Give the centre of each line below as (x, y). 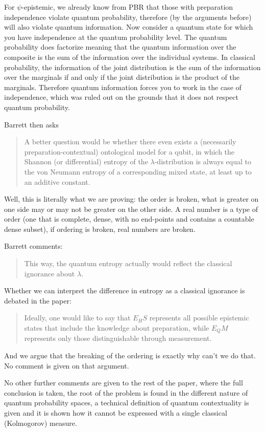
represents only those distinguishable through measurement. (118, 338)
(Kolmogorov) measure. (41, 423)
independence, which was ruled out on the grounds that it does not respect (121, 97)
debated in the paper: (38, 300)
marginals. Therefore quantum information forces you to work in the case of (123, 87)
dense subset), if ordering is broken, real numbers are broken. (100, 229)
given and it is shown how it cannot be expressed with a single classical (116, 413)
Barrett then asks (31, 124)
